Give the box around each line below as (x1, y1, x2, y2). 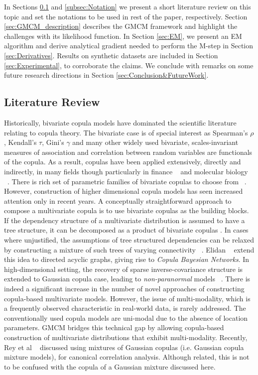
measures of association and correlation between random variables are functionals (4, 146, 253, 157)
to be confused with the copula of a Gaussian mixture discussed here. (4, 361, 216, 372)
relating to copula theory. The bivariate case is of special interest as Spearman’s (4, 127, 248, 137)
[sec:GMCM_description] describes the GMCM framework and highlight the (4, 21, 238, 31)
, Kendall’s (4, 137, 37, 147)
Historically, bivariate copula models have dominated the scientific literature (4, 117, 237, 127)
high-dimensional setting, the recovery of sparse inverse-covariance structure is (4, 263, 243, 274)
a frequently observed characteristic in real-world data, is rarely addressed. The (4, 303, 246, 313)
